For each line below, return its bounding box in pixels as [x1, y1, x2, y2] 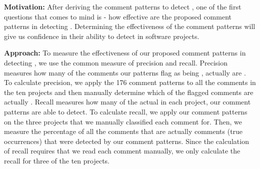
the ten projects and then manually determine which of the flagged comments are [4, 86, 253, 97]
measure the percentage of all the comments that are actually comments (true [4, 126, 243, 136]
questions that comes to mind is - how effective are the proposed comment [4, 11, 231, 21]
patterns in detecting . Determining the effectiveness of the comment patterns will [4, 21, 255, 31]
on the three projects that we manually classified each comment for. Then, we [4, 116, 242, 126]
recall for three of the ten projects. [4, 155, 110, 165]
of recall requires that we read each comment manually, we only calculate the [4, 145, 240, 156]
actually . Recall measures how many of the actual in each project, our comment [4, 96, 251, 107]
